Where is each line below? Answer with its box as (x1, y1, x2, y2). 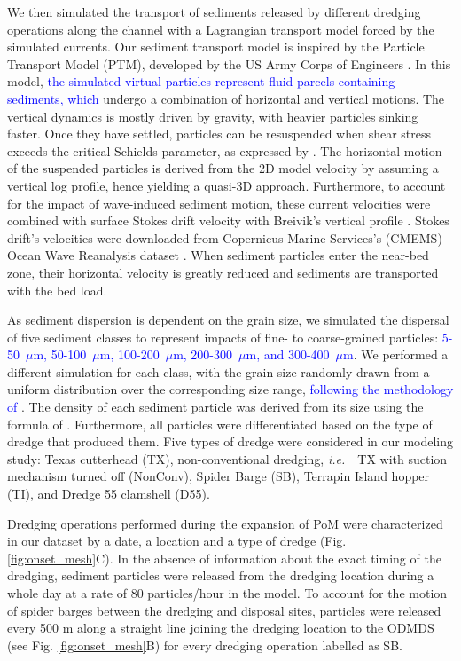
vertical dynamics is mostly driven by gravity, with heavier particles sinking (7, 106, 418, 125)
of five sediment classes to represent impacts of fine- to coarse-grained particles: (7, 327, 439, 346)
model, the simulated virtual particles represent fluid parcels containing (7, 72, 395, 90)
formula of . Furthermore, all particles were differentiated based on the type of (7, 414, 433, 433)
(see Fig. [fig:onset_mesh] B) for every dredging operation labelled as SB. (7, 635, 402, 654)
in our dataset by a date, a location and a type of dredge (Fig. (7, 531, 347, 550)
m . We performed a (343, 345, 449, 364)
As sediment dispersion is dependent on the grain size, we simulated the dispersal (7, 311, 449, 329)
